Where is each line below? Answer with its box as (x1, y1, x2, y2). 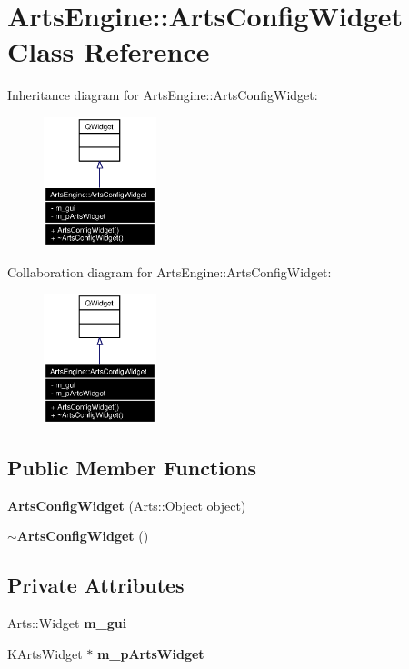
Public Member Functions (7, 453, 256, 481)
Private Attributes (7, 571, 185, 599)
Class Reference (7, 33, 210, 70)
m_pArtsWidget (96, 644, 204, 663)
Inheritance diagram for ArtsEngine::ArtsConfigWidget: (7, 85, 318, 105)
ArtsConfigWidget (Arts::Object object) (7, 495, 246, 514)
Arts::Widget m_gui (7, 614, 127, 632)
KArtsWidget (7, 644, 83, 663)
